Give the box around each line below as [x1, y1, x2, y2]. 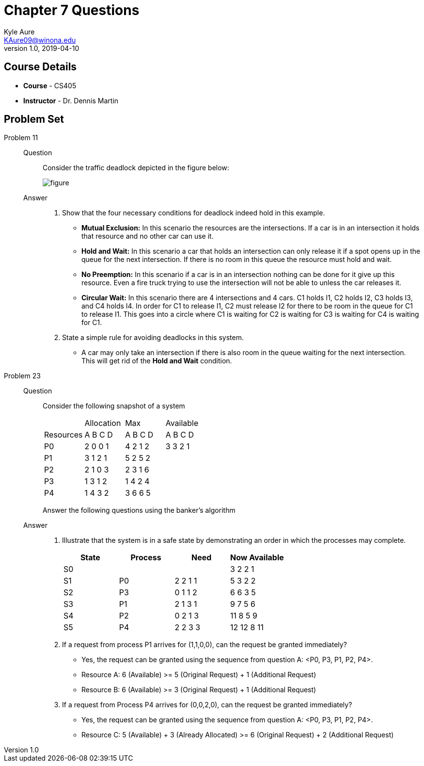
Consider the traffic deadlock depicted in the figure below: [43, 163, 229, 172]
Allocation [84, 418, 121, 428]
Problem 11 [4, 133, 38, 142]
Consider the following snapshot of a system [43, 402, 185, 410]
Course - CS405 [23, 81, 77, 90]
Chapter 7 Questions [4, 2, 140, 18]
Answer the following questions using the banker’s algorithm [43, 506, 236, 515]
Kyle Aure [4, 27, 35, 36]
